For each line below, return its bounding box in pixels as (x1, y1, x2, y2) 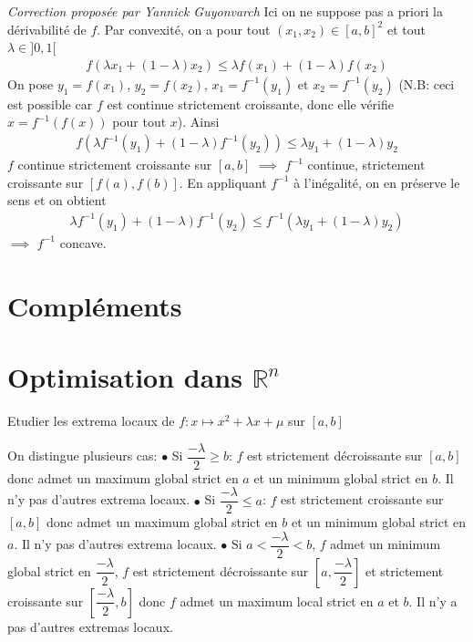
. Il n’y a (408, 591, 458, 610)
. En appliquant (179, 172, 267, 192)
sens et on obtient (7, 191, 107, 210)
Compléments (7, 286, 182, 324)
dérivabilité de (7, 19, 87, 38)
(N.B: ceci (398, 74, 455, 93)
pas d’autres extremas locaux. (7, 616, 173, 636)
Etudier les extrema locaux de (7, 410, 175, 430)
